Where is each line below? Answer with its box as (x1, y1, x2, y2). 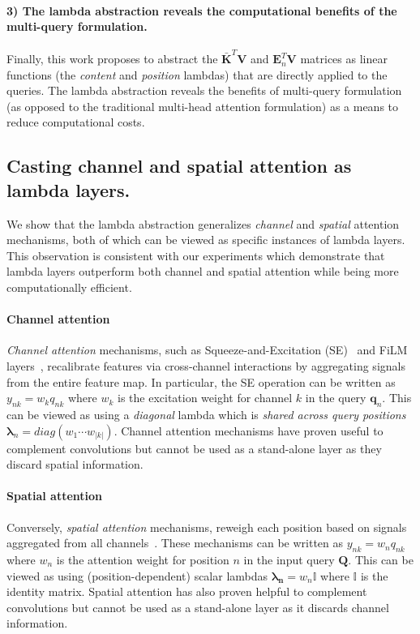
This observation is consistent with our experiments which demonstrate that (6, 246, 385, 263)
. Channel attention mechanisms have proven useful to (114, 422, 384, 439)
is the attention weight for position (56, 550, 229, 568)
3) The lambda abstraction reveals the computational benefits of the (6, 2, 397, 19)
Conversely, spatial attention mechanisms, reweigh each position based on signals (6, 518, 407, 535)
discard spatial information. (6, 456, 144, 473)
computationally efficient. (6, 279, 132, 296)
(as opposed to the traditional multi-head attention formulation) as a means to (6, 97, 399, 114)
